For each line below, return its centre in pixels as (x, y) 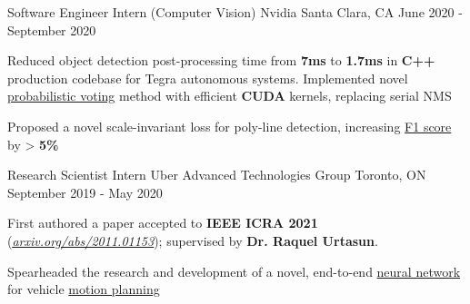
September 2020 (52, 29)
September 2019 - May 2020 (85, 192)
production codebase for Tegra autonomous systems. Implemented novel (208, 78)
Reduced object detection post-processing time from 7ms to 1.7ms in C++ (221, 60)
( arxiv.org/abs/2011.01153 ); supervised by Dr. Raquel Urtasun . (193, 240)
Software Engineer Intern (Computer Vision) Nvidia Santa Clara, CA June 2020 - (235, 12)
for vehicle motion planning (84, 289)
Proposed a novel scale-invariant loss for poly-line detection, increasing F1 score (230, 126)
